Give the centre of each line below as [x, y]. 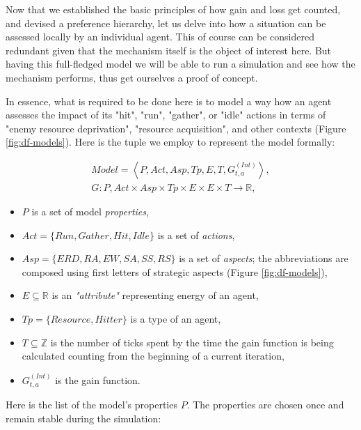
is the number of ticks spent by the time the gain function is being [192, 342]
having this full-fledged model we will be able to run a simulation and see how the [180, 64]
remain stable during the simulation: [83, 418]
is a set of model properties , [90, 211]
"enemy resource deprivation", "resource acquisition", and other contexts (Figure [176, 128]
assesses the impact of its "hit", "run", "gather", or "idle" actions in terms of [166, 115]
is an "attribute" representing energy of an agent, [155, 295]
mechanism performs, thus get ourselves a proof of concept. [132, 77]
